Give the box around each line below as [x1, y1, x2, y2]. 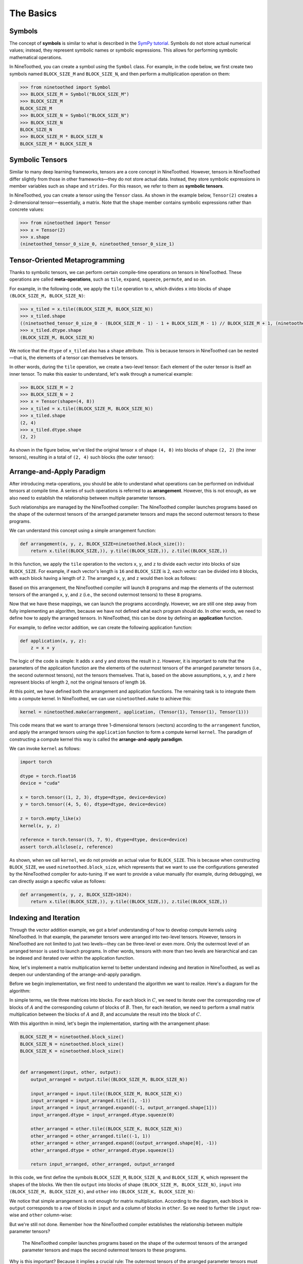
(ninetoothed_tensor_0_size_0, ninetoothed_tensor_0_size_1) [20, 241, 175, 247]
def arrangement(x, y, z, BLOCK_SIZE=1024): [20, 891, 132, 897]
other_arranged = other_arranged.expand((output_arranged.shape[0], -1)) [30, 1140, 217, 1146]
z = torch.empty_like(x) [20, 816, 82, 822]
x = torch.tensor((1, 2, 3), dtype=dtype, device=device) [20, 794, 167, 800]
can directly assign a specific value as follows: [9, 878, 106, 884]
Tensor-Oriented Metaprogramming [9, 256, 125, 264]
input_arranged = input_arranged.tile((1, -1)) [30, 1098, 151, 1103]
